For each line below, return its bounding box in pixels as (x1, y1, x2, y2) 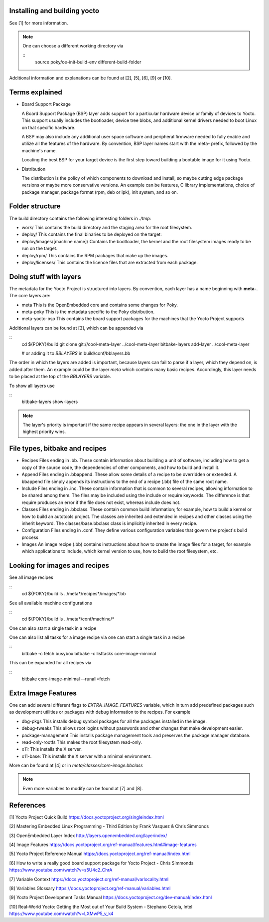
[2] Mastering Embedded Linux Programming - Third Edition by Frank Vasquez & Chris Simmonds (9, 823, 209, 829)
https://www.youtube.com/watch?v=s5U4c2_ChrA (9, 867, 113, 873)
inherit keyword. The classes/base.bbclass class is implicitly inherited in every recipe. (21, 520, 198, 526)
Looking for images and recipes (9, 561, 110, 570)
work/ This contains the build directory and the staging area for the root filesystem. (21, 224, 192, 230)
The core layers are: (9, 293, 51, 299)
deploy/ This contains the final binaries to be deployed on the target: (21, 231, 162, 237)
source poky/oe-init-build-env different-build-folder (35, 59, 141, 65)
